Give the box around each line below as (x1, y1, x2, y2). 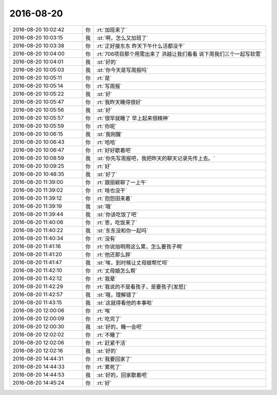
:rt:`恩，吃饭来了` (96, 219, 137, 226)
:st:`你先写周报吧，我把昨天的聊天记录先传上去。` (96, 155, 215, 162)
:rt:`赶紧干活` (96, 339, 127, 346)
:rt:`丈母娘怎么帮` (96, 267, 137, 274)
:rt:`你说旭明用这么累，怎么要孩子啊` (96, 243, 184, 250)
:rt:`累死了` (96, 363, 122, 370)
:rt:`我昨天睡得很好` (96, 98, 143, 105)
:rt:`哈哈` (96, 139, 117, 146)
